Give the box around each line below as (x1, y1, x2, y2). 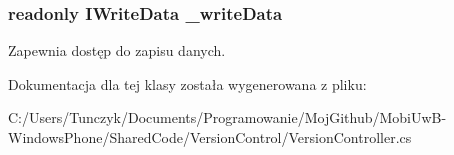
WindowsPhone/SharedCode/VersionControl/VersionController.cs (8, 127, 412, 147)
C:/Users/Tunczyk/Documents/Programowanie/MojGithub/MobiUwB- (8, 107, 447, 128)
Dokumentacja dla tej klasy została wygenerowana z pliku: (8, 73, 367, 94)
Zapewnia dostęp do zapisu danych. (8, 40, 226, 61)
